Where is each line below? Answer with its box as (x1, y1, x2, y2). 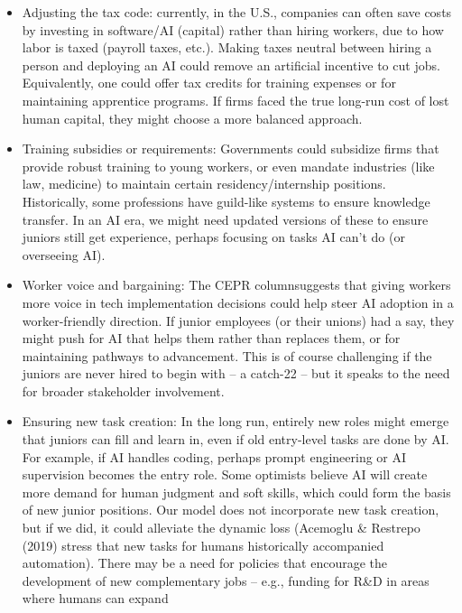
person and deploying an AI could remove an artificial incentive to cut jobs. (22, 55, 440, 74)
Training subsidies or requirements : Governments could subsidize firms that (22, 139, 439, 158)
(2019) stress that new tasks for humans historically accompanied (22, 535, 384, 554)
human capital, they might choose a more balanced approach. (22, 108, 363, 127)
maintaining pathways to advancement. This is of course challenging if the (22, 346, 432, 365)
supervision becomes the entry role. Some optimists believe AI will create (22, 465, 428, 484)
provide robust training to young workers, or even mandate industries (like (22, 156, 435, 175)
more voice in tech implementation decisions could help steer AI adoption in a (22, 293, 454, 311)
